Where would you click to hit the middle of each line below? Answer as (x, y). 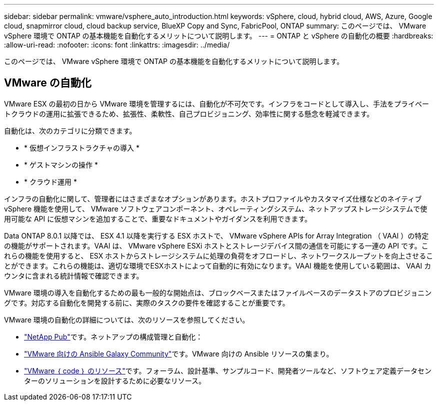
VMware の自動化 (48, 83)
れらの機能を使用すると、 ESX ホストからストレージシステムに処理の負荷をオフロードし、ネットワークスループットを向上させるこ (219, 255)
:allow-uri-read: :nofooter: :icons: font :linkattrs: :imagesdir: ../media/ (117, 45)
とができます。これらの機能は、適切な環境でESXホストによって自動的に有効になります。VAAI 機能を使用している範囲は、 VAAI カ (218, 265)
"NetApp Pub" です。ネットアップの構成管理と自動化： (113, 336)
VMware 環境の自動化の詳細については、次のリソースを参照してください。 (127, 319)
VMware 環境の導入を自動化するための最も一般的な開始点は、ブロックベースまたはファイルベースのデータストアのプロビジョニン (218, 292)
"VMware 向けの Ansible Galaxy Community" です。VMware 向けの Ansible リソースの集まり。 (179, 353)
